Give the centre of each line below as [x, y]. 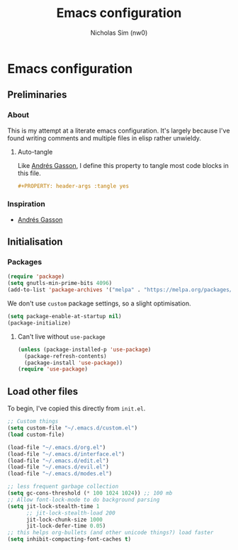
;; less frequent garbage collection [63, 487]
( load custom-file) [36, 434]
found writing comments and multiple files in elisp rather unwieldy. [104, 138]
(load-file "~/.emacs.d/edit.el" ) [58, 461]
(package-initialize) [39, 323]
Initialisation [35, 242]
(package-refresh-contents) [66, 356]
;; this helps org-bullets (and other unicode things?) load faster [110, 533]
